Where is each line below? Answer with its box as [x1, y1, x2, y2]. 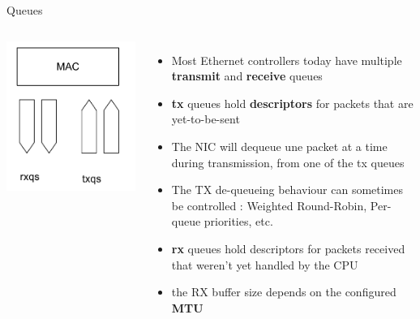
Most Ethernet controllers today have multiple [171, 51, 402, 68]
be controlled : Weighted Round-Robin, [171, 196, 367, 213]
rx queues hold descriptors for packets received [171, 239, 405, 256]
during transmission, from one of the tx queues [171, 153, 405, 170]
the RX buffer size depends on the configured [171, 283, 396, 300]
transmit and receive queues [171, 67, 323, 84]
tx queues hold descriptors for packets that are [171, 94, 414, 111]
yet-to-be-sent [171, 110, 240, 127]
